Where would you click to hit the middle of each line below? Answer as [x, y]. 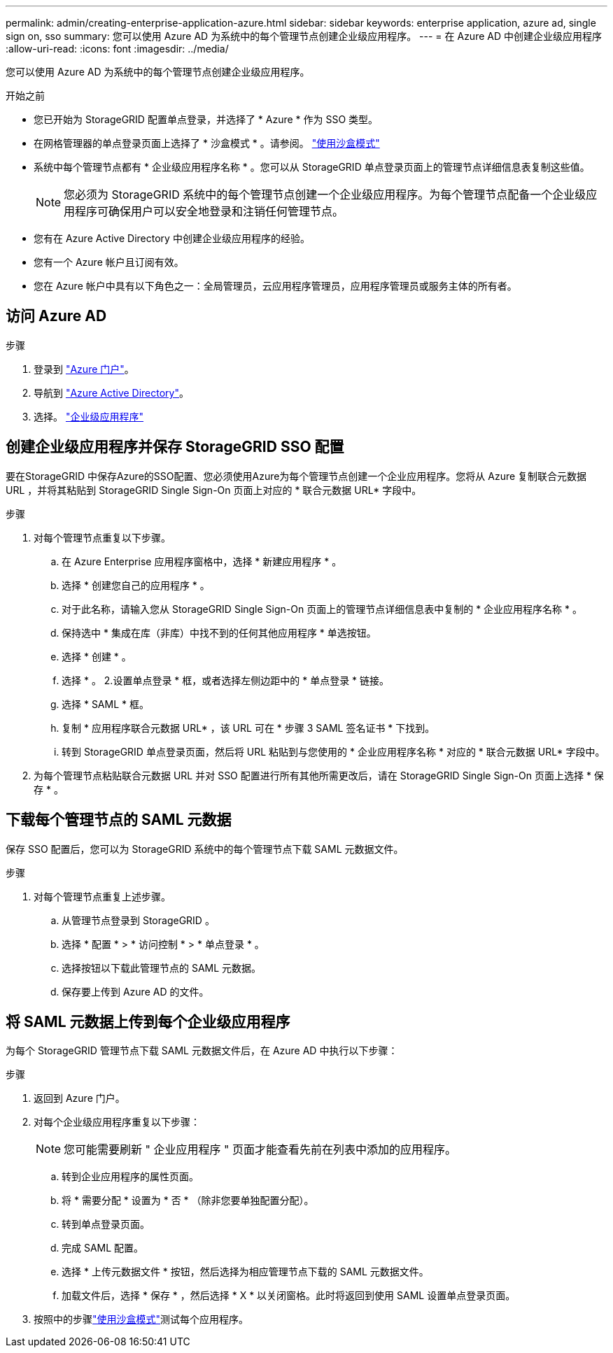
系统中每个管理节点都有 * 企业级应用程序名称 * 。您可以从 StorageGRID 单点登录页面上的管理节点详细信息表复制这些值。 [312, 167]
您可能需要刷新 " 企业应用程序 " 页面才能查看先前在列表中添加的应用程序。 [260, 1150]
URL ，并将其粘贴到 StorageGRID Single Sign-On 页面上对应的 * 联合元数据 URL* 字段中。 [214, 490]
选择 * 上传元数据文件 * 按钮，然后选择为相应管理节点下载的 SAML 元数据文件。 [245, 1272]
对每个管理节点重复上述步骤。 [102, 896]
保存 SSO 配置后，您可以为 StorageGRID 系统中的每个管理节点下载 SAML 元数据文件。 [205, 849]
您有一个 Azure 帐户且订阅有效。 [109, 262]
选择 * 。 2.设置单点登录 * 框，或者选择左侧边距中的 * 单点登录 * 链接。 [226, 680]
